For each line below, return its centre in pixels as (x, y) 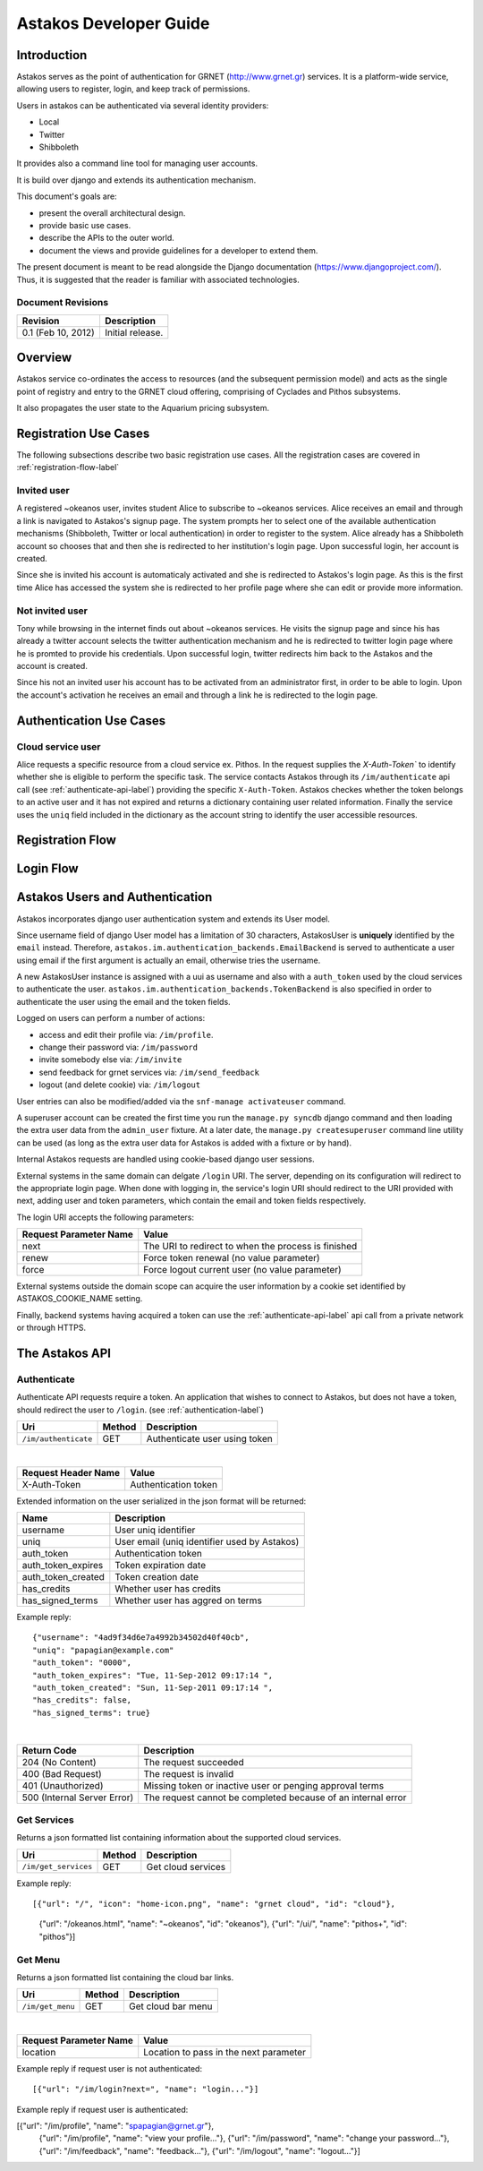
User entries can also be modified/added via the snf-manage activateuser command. (181, 1101)
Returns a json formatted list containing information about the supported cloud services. (179, 1838)
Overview (44, 358)
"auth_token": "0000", (82, 1663)
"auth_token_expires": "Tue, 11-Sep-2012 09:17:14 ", (153, 1675)
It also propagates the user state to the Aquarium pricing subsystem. (143, 408)
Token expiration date (160, 1565)
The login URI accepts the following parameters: (105, 1217)
